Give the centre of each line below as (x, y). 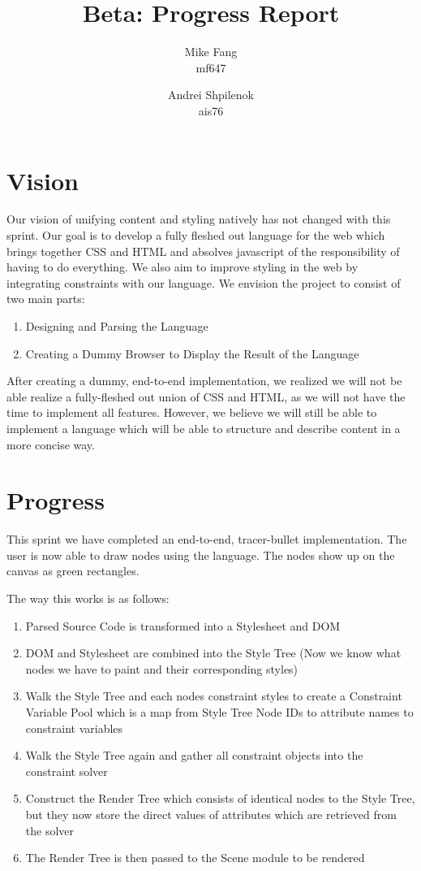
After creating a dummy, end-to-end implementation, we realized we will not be (204, 381)
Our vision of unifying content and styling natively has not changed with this (199, 219)
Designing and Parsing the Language (117, 326)
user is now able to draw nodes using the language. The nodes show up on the (201, 555)
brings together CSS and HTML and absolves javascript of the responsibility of (203, 251)
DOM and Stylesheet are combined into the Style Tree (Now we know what (213, 653)
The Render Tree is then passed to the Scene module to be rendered (195, 858)
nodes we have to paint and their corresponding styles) (162, 668)
